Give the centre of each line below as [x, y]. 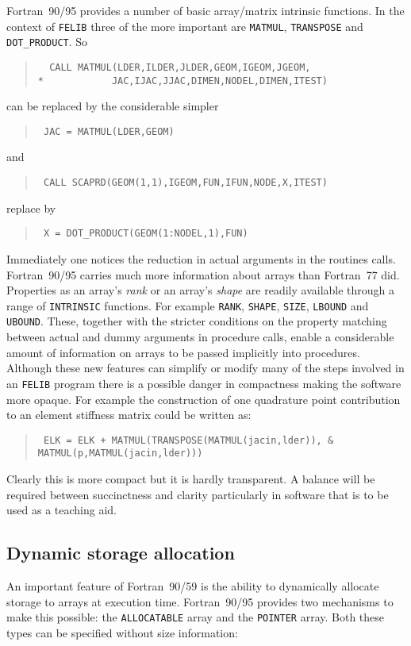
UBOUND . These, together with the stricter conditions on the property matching [197, 321]
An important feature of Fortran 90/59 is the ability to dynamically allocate [193, 585]
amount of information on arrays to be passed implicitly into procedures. [183, 352]
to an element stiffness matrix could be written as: [129, 415]
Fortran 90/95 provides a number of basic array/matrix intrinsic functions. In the [205, 10]
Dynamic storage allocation [121, 553]
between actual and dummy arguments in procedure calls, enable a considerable [200, 337]
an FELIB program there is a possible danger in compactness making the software [204, 383]
